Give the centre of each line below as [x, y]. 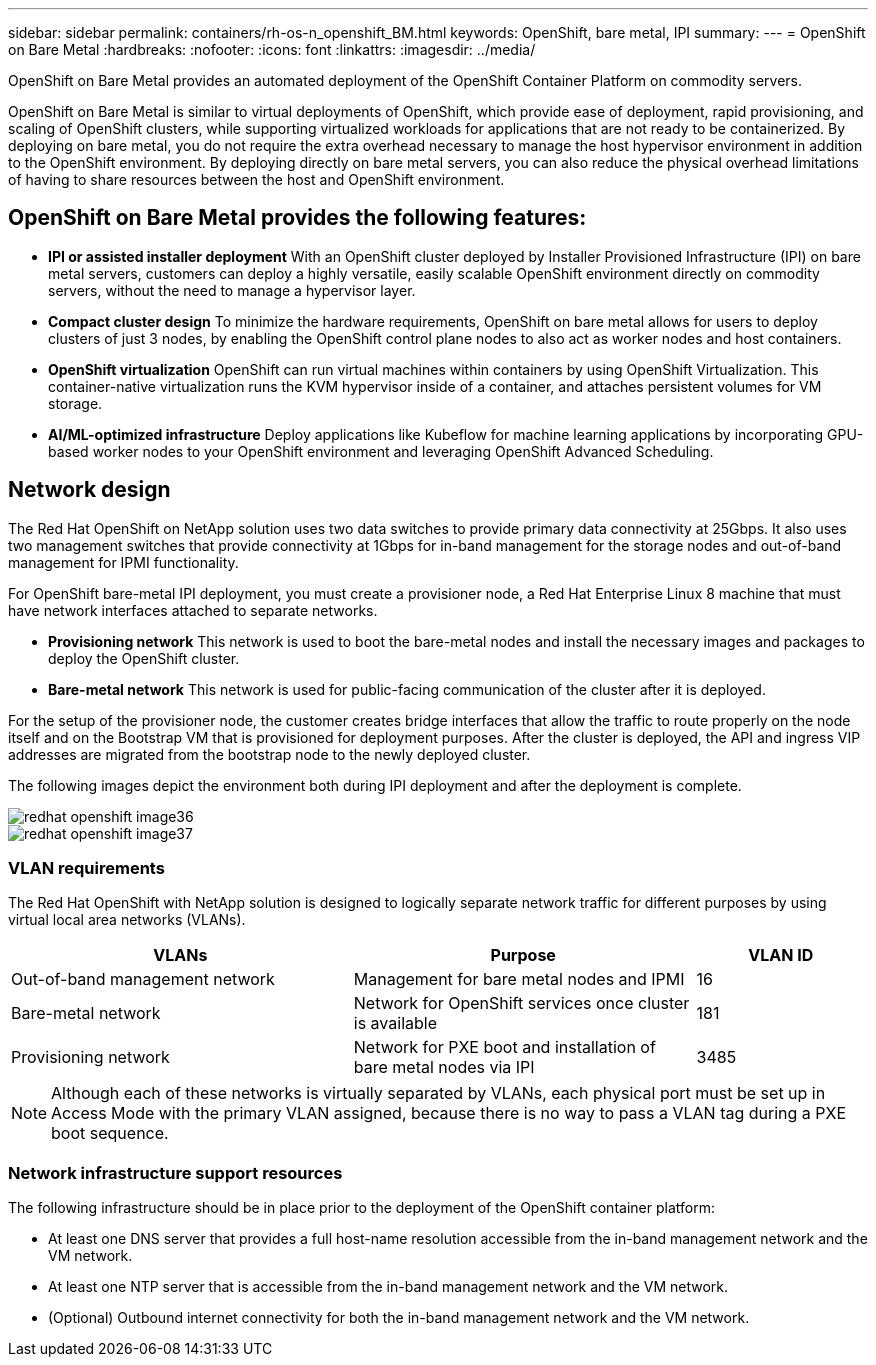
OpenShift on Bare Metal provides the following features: [297, 218]
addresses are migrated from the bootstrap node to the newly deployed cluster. [269, 754]
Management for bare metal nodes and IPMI [519, 979]
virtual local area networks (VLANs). [127, 920]
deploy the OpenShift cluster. [144, 658]
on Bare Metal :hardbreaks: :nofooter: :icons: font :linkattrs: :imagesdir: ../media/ [272, 49]
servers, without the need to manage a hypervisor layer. [232, 290]
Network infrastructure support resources [175, 1172]
